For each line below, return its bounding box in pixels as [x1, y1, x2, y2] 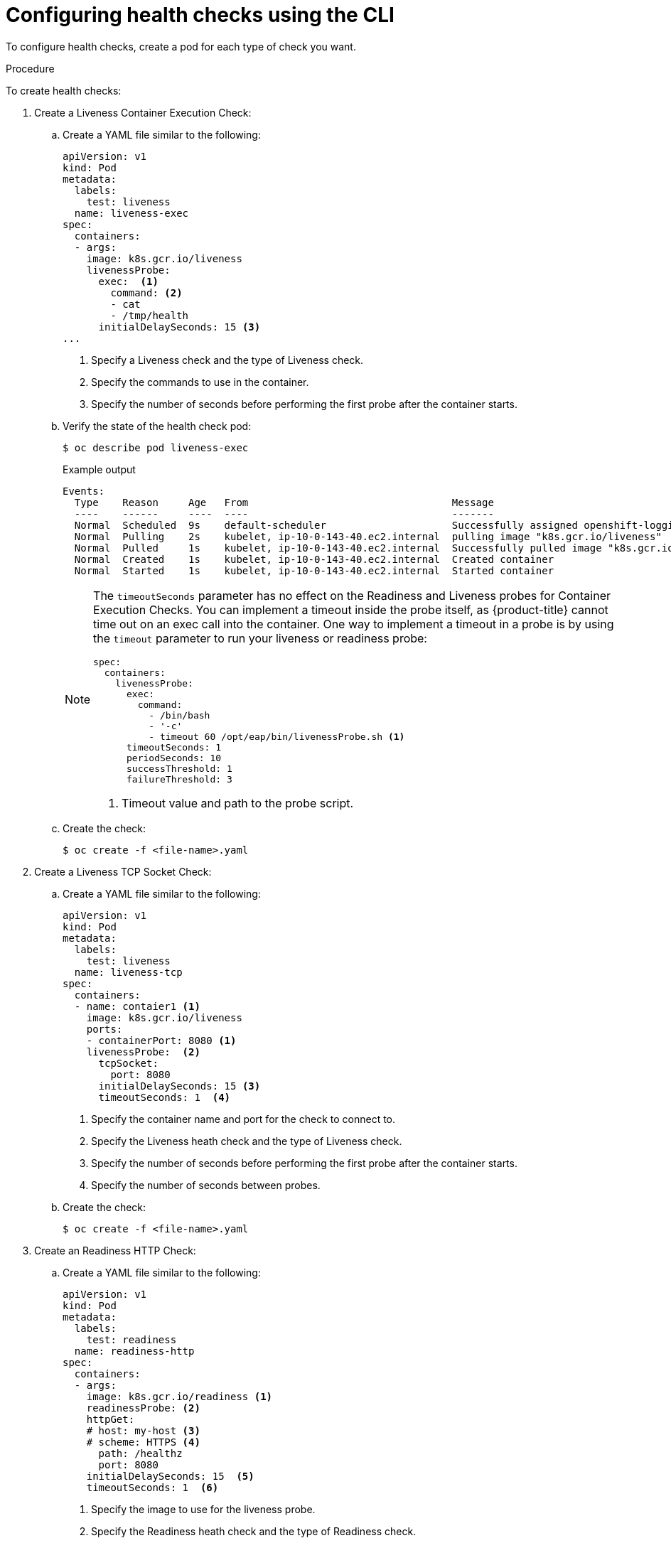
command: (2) [110, 286, 183, 299]
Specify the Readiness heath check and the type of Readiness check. [91, 1525, 417, 1537]
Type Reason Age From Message [74, 496, 494, 508]
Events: [63, 485, 105, 497]
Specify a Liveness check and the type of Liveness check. [91, 353, 364, 366]
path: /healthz [98, 1447, 183, 1459]
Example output [63, 463, 136, 475]
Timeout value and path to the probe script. [122, 795, 354, 810]
